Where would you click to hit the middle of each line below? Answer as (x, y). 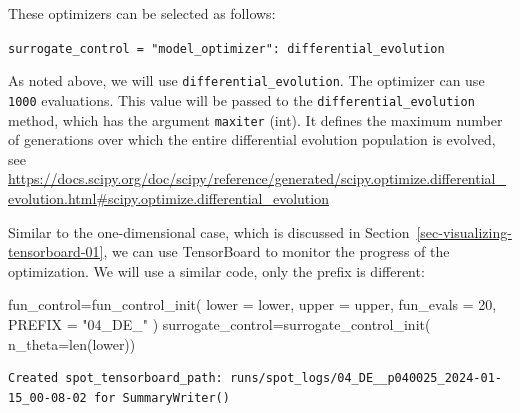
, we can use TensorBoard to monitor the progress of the (276, 251)
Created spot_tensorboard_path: (115, 378)
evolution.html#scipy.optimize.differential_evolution (168, 198)
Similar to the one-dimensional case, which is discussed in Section (209, 231)
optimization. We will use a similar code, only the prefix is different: (216, 270)
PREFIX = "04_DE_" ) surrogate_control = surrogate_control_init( (219, 323)
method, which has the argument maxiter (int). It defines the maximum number (255, 119)
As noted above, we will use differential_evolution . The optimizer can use (246, 80)
